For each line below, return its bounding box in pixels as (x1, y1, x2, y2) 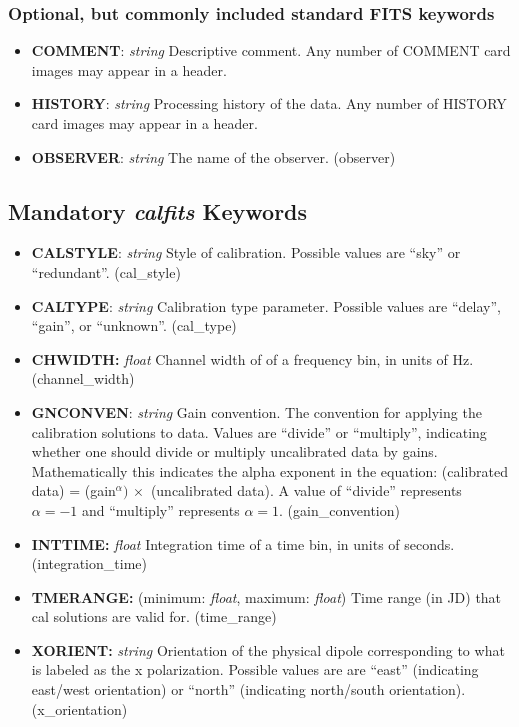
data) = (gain (31, 480, 116, 501)
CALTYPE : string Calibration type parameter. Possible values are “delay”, (31, 295, 501, 316)
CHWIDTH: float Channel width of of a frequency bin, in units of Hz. (31, 348, 474, 369)
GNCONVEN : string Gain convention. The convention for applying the (31, 401, 482, 422)
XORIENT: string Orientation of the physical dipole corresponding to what (31, 639, 505, 660)
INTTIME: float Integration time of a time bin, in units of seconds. (31, 533, 455, 554)
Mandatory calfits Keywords (8, 195, 308, 226)
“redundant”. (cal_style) (31, 261, 181, 282)
